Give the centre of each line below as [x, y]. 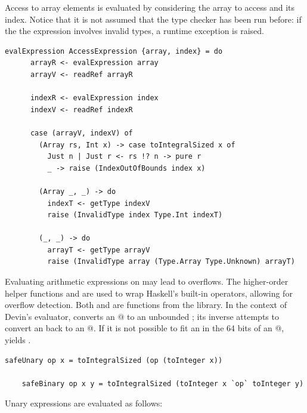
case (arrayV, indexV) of [81, 133]
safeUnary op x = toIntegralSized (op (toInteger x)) [114, 360]
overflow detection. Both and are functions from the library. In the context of [146, 305]
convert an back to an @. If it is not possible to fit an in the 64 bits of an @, [145, 328]
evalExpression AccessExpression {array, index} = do [114, 51]
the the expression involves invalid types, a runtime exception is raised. [134, 31]
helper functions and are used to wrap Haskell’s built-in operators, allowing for [149, 293]
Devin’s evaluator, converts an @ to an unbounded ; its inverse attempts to [142, 316]
